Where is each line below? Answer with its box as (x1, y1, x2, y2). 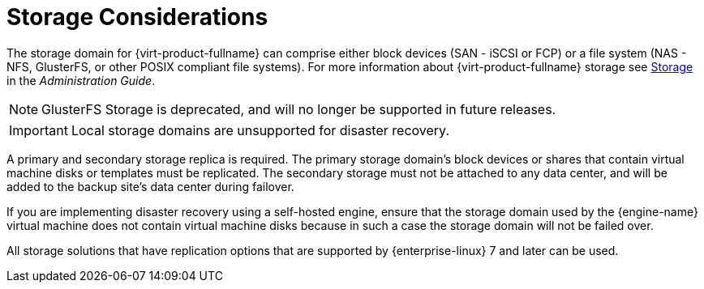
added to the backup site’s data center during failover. (6, 179, 294, 193)
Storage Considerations (6, 3, 268, 31)
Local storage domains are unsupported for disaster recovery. (71, 121, 449, 138)
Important (9, 121, 68, 138)
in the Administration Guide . (6, 73, 156, 87)
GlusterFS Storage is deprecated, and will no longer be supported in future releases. (41, 100, 556, 117)
